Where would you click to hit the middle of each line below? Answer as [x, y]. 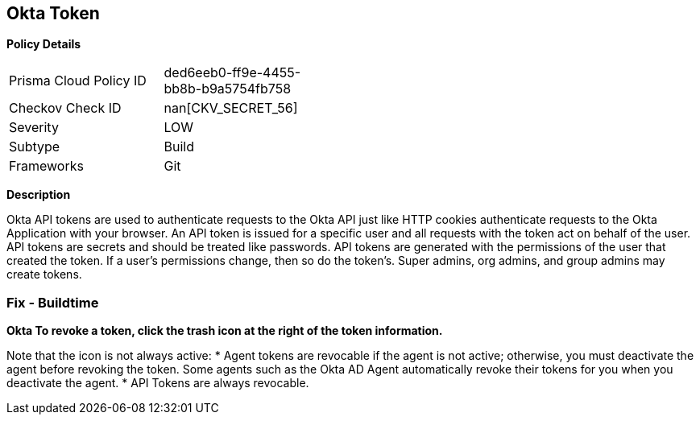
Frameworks [46, 166]
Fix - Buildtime [53, 302]
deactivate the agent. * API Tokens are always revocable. [158, 383]
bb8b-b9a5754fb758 [228, 89]
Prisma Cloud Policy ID [78, 81]
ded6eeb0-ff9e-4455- [232, 73]
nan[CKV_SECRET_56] [231, 108]
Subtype [35, 147]
